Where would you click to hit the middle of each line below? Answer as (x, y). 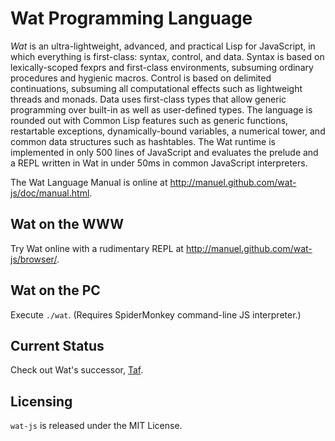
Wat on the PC (55, 290)
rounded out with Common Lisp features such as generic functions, (149, 120)
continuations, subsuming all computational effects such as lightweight (156, 88)
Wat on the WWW (67, 224)
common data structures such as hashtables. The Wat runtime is (143, 141)
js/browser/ (33, 259)
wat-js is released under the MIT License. (96, 426)
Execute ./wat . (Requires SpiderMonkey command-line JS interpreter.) (156, 314)
